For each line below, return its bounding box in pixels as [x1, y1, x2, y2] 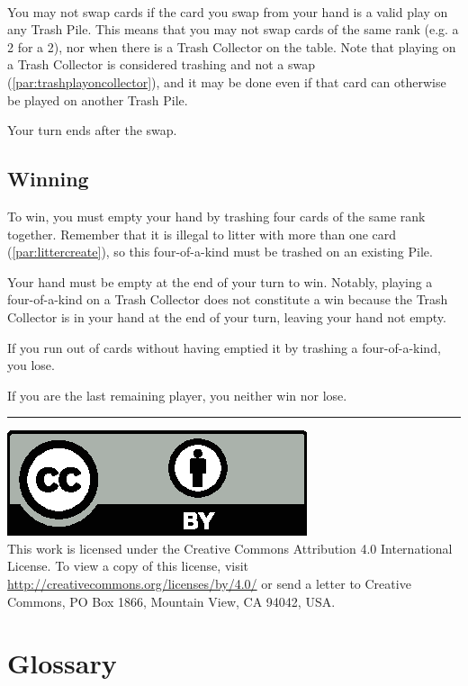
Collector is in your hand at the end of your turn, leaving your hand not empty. [7, 307, 446, 326]
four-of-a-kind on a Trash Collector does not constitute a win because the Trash [7, 290, 448, 309]
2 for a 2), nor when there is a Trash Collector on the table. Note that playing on [7, 37, 456, 56]
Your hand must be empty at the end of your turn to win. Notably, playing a [7, 272, 433, 291]
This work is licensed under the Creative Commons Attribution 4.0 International [7, 538, 453, 557]
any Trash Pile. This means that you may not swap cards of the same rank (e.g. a [7, 20, 459, 39]
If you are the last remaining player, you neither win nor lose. [7, 385, 347, 404]
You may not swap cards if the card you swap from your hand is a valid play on [7, 2, 448, 21]
